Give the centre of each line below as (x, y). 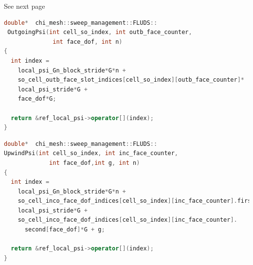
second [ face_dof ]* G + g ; (65, 230)
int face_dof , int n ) (88, 42)
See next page (25, 6)
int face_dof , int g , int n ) (95, 163)
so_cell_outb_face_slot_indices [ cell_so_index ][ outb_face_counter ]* (131, 80)
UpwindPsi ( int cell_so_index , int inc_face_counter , (91, 153)
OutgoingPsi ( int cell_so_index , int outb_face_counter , (100, 32)
